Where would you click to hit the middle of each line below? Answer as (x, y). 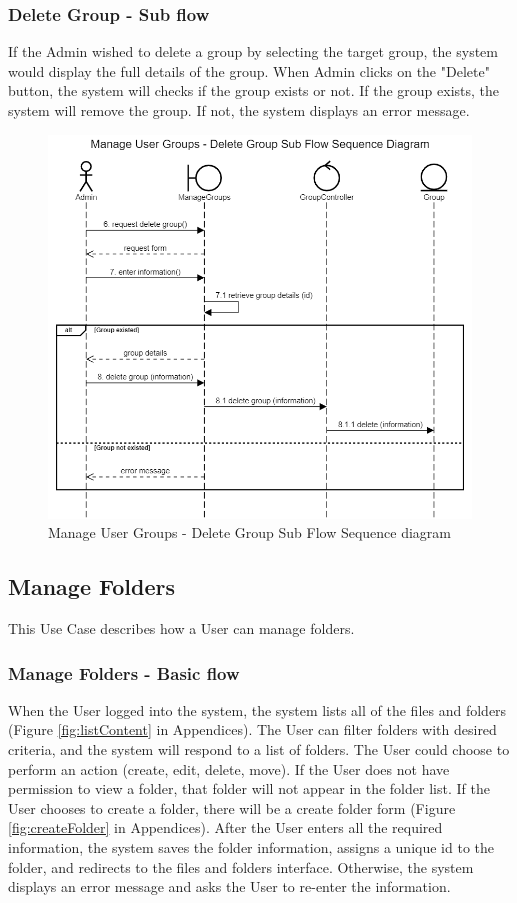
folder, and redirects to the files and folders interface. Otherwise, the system (241, 866)
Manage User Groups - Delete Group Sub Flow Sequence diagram (250, 532)
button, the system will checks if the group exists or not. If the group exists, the (254, 90)
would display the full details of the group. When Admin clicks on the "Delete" (249, 70)
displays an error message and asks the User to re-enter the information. (229, 886)
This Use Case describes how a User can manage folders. (181, 628)
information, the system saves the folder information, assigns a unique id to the (251, 846)
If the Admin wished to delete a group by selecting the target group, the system (253, 51)
